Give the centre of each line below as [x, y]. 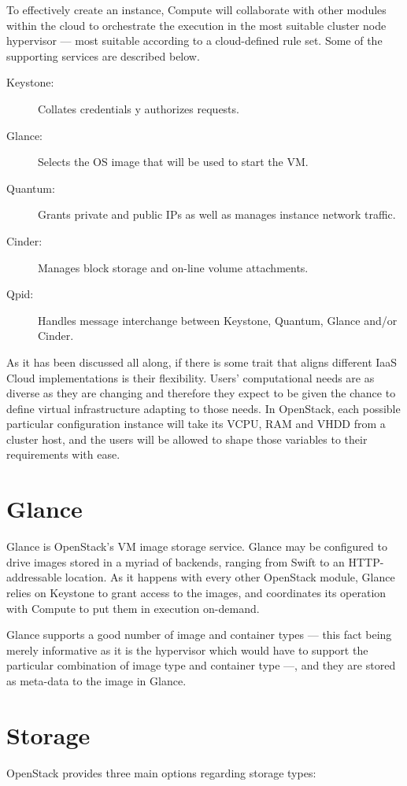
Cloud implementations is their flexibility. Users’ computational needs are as [191, 377]
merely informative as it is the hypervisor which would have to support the [187, 649]
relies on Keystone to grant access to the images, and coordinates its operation [196, 592]
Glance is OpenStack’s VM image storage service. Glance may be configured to [197, 546]
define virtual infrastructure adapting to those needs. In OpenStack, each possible [203, 408]
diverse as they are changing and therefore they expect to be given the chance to [201, 393]
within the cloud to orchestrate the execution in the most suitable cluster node [196, 25]
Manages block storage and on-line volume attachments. [173, 267]
